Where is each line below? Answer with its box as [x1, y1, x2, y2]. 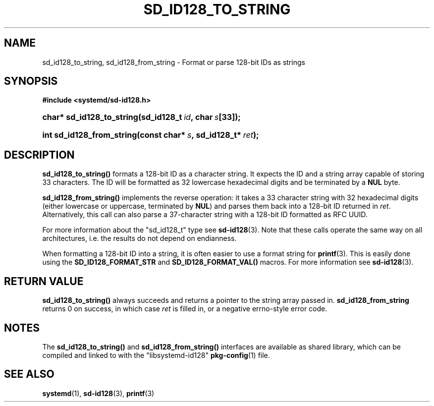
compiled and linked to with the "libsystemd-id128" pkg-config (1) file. [42, 350, 270, 359]
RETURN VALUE [4, 275, 84, 288]
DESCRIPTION [4, 148, 75, 161]
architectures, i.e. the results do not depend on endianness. [42, 234, 237, 243]
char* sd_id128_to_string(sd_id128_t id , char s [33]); [42, 112, 241, 122]
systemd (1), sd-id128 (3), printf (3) [42, 389, 155, 398]
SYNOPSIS [4, 75, 58, 88]
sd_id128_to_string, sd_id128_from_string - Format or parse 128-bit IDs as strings [42, 58, 305, 66]
